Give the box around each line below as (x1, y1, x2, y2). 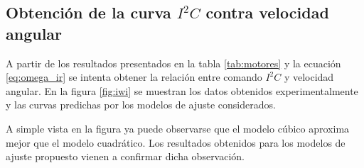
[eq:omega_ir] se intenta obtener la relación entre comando (6, 69, 262, 84)
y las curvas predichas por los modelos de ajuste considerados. (6, 97, 276, 112)
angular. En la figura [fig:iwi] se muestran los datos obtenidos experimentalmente (6, 83, 358, 98)
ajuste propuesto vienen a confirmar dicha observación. (6, 149, 245, 164)
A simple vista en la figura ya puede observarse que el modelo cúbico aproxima (6, 121, 350, 135)
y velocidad (284, 69, 334, 84)
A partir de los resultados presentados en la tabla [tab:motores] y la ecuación (6, 55, 341, 70)
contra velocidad (205, 1, 329, 23)
